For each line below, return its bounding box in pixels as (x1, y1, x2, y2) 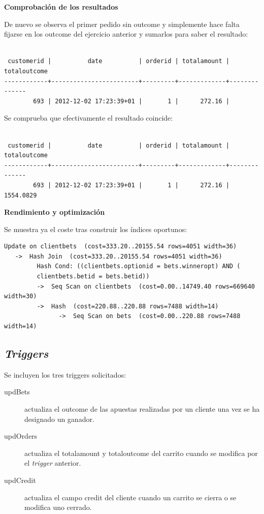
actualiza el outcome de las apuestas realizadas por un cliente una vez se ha (24, 404, 260, 414)
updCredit (4, 474, 36, 485)
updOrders (4, 431, 38, 441)
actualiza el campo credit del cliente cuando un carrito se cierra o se (24, 492, 237, 502)
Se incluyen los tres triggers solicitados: (4, 369, 126, 380)
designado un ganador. (24, 413, 94, 424)
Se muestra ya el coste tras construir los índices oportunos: (4, 223, 187, 234)
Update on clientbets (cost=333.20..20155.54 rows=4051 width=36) (4, 243, 237, 250)
